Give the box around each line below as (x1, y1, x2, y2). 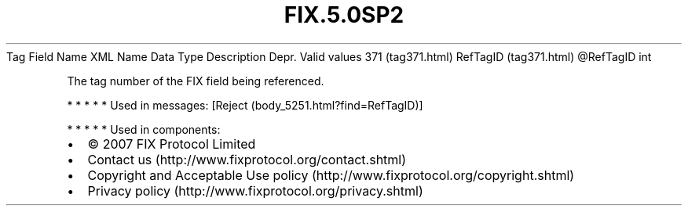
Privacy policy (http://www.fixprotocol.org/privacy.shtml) (87, 182, 423, 199)
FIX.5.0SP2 (284, 2, 404, 28)
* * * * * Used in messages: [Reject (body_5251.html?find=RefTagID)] (67, 98, 423, 112)
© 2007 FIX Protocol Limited (87, 135, 256, 152)
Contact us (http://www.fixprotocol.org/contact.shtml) (87, 151, 407, 167)
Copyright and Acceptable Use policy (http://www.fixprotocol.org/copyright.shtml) (87, 167, 575, 183)
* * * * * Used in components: (67, 122, 221, 136)
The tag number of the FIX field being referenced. (67, 74, 324, 88)
